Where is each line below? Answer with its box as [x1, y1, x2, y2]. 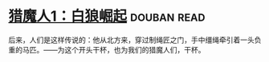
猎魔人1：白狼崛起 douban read [8, 7, 206, 25]
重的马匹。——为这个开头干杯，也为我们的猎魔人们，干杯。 [8, 45, 206, 54]
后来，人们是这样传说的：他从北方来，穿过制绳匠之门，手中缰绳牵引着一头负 [8, 35, 262, 45]
